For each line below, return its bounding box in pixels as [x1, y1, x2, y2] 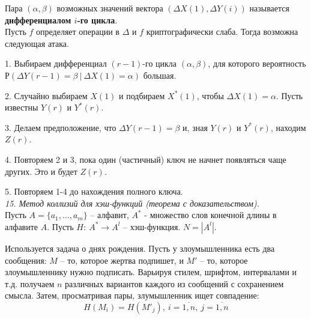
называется [249, 2, 289, 14]
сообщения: [5, 254, 47, 266]
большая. [143, 68, 177, 81]
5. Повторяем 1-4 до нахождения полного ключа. [5, 185, 183, 198]
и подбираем [119, 89, 165, 102]
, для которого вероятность [208, 57, 306, 70]
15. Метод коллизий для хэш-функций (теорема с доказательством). [5, 196, 259, 209]
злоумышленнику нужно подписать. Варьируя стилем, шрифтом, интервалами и [5, 266, 297, 278]
